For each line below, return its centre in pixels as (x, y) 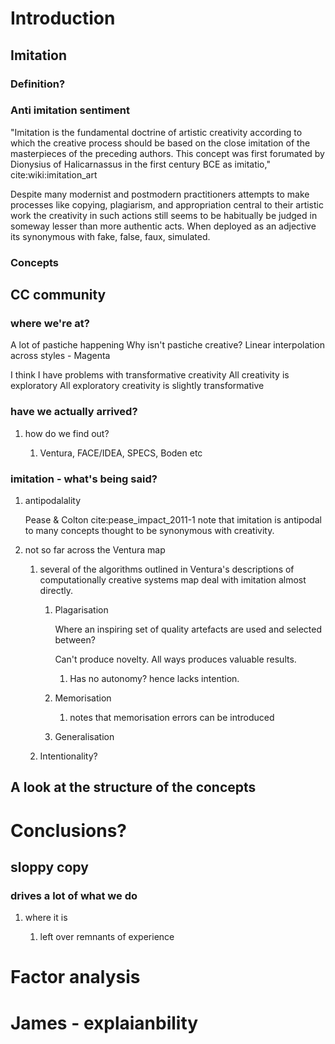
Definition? (38, 84)
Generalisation (84, 736)
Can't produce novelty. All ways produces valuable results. (175, 659)
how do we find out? (67, 433)
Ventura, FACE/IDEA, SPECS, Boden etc (121, 453)
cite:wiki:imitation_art (54, 174)
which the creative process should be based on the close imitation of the (160, 143)
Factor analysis (75, 977)
